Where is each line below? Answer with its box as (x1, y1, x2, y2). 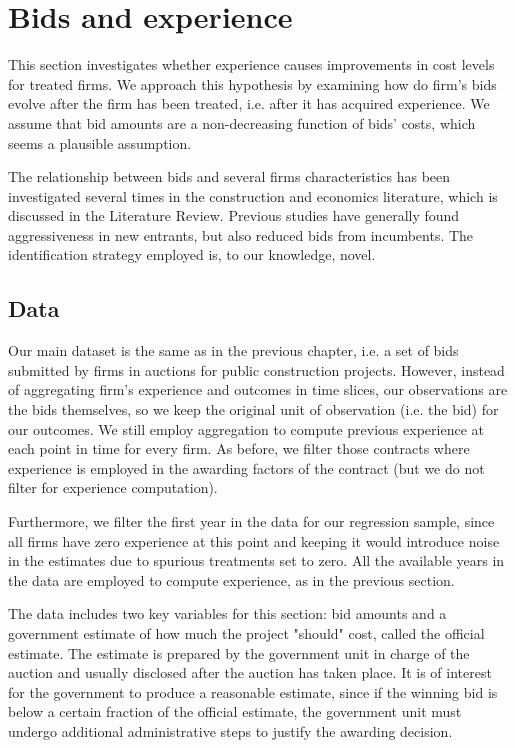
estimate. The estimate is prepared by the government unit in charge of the (8, 642, 470, 663)
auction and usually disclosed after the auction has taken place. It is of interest (8, 662, 492, 683)
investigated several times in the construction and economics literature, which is (8, 185, 498, 206)
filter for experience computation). (8, 477, 218, 498)
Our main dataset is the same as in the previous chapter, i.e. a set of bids (8, 340, 459, 361)
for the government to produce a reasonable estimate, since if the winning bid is (8, 681, 498, 702)
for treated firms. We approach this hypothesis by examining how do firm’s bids (8, 73, 497, 94)
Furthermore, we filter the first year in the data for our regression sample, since (8, 511, 495, 532)
